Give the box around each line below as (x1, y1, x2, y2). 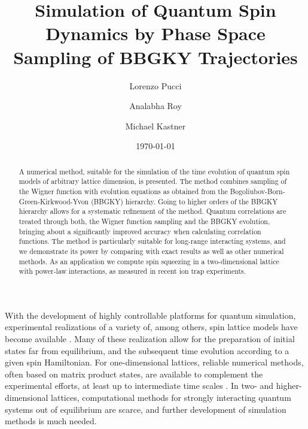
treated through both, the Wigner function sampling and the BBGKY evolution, (19, 216, 270, 226)
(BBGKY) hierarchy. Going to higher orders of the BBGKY (91, 196, 278, 206)
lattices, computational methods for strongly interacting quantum (51, 391, 291, 404)
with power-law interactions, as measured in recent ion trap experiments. (19, 266, 246, 276)
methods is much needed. (5, 415, 97, 427)
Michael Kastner (125, 119, 186, 132)
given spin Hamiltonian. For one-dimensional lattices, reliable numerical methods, (5, 356, 304, 368)
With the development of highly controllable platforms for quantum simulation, (5, 309, 296, 321)
